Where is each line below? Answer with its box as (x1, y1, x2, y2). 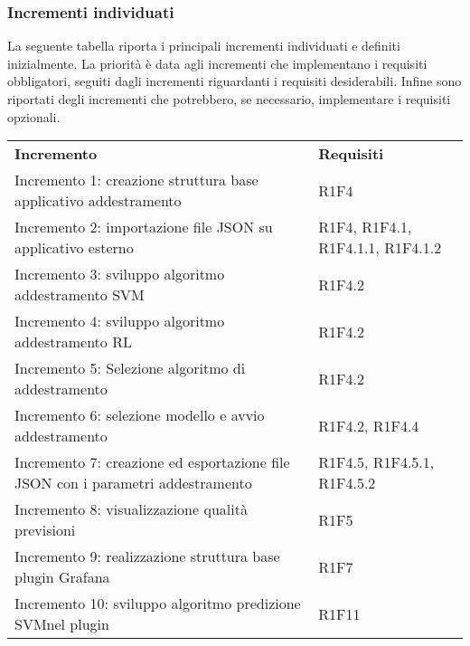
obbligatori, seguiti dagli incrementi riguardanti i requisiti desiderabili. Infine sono (7, 71, 462, 90)
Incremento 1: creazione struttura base (14, 169, 258, 191)
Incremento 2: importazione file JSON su (14, 216, 273, 238)
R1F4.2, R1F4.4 (318, 414, 419, 436)
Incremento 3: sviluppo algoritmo (14, 263, 225, 285)
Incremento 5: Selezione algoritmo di (14, 357, 246, 379)
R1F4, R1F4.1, (318, 216, 412, 238)
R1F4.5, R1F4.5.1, (318, 451, 435, 473)
